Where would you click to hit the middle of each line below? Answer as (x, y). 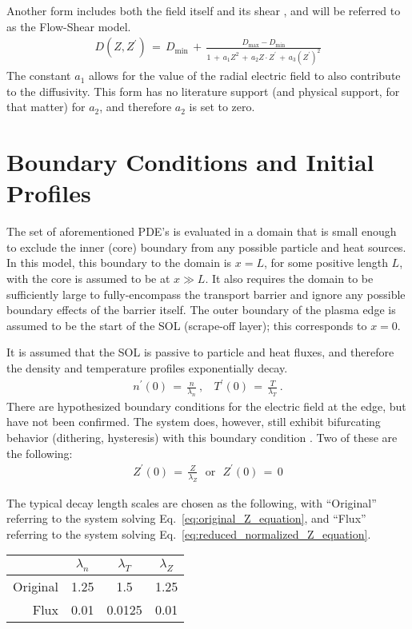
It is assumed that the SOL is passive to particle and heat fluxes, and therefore (200, 352)
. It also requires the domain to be (289, 278)
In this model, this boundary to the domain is (119, 263)
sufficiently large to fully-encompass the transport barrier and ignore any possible (206, 294)
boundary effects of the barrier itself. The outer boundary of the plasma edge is (201, 310)
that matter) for (46, 107)
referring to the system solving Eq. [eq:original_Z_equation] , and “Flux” (186, 518)
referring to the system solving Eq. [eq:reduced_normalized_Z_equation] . (189, 533)
